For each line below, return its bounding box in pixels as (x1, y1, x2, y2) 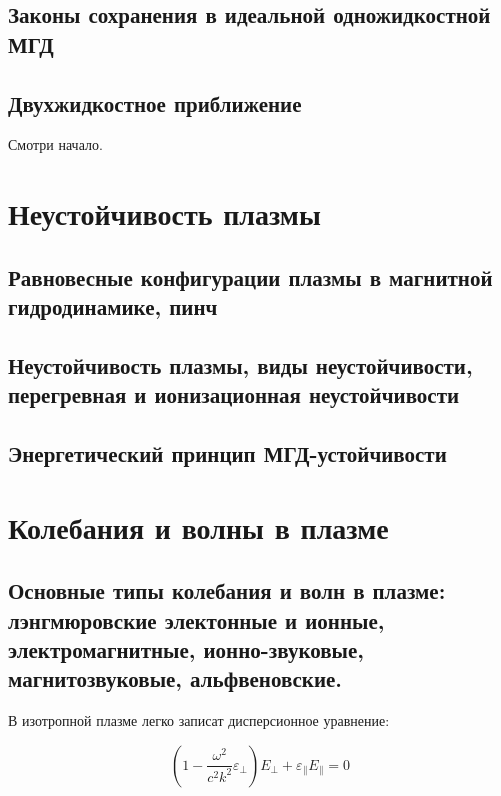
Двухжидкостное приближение (8, 87, 302, 118)
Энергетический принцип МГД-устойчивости (8, 438, 447, 469)
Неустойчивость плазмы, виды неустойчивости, (8, 349, 473, 380)
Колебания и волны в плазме (8, 506, 389, 547)
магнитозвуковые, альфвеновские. (8, 663, 343, 694)
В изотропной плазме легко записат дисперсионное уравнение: (8, 710, 390, 731)
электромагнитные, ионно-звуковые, (8, 634, 364, 665)
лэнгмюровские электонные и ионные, (8, 604, 385, 635)
